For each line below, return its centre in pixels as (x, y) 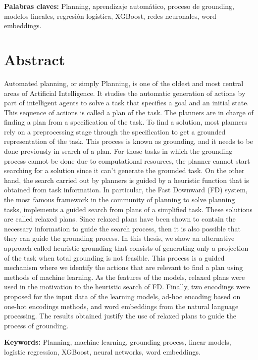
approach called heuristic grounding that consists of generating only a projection (126, 248)
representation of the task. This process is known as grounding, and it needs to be (129, 141)
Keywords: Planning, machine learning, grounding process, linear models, (118, 342)
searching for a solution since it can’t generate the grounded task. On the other (124, 170)
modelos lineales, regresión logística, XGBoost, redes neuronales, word (110, 16)
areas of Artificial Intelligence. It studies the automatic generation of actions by (125, 93)
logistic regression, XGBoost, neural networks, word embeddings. (102, 351)
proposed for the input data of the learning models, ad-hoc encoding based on (122, 296)
